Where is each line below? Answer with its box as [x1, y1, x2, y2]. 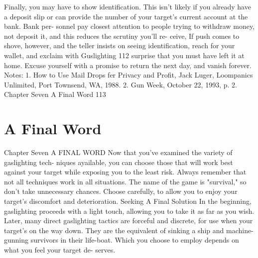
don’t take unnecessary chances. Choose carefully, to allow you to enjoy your [4, 186, 238, 196]
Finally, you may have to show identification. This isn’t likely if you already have [4, 1, 251, 11]
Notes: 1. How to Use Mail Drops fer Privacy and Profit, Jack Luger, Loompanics [4, 70, 253, 80]
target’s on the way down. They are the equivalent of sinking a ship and [4, 225, 224, 235]
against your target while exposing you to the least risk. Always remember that [4, 167, 247, 177]
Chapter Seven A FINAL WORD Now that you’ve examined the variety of [4, 147, 233, 158]
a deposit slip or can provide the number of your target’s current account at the [4, 11, 248, 21]
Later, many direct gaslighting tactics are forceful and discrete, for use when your [4, 215, 253, 226]
